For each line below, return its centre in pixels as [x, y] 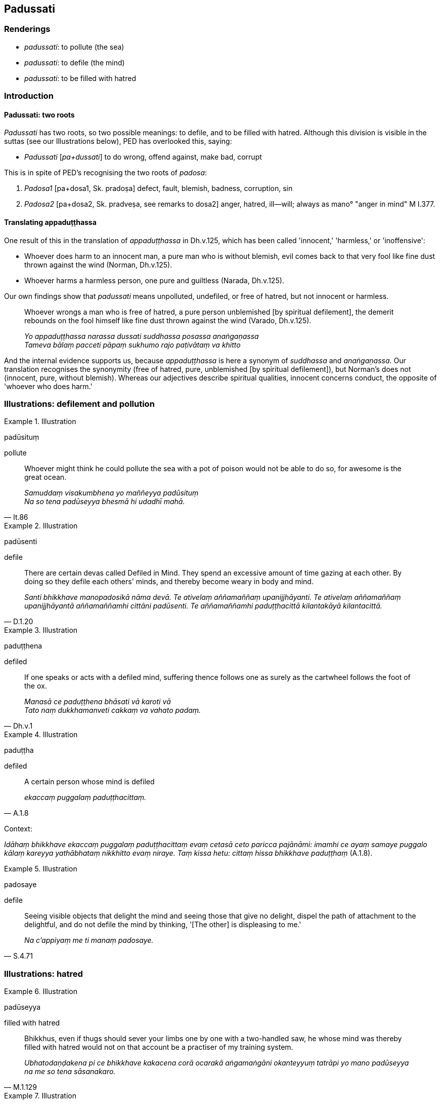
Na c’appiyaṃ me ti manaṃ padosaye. [89, 940]
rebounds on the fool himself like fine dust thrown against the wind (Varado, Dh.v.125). [168, 320]
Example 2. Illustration [41, 526]
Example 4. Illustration [41, 735]
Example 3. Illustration [41, 630]
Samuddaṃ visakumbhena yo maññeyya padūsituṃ [112, 493]
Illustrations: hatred [43, 974]
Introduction [29, 96]
